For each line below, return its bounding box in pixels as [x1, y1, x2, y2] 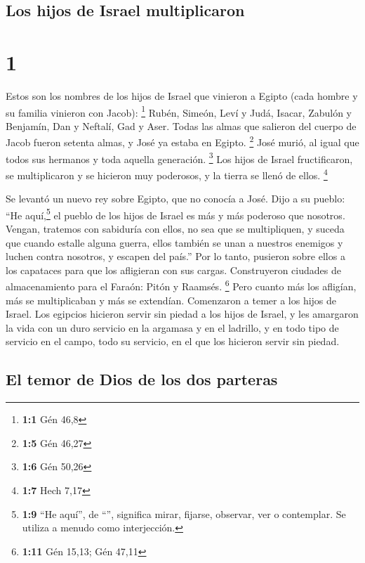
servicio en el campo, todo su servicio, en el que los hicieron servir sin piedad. [6, 334, 340, 349]
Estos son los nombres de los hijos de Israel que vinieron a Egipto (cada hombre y [6, 88, 358, 103]
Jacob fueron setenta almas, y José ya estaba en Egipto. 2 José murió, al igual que [6, 133, 359, 149]
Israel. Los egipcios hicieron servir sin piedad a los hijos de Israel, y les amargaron [6, 306, 359, 321]
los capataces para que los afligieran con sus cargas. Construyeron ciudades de [6, 262, 341, 277]
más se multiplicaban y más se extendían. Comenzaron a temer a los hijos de [6, 292, 337, 307]
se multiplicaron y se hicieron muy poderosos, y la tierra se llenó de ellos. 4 [6, 165, 328, 182]
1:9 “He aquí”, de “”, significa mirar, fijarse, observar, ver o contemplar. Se [22, 506, 346, 521]
